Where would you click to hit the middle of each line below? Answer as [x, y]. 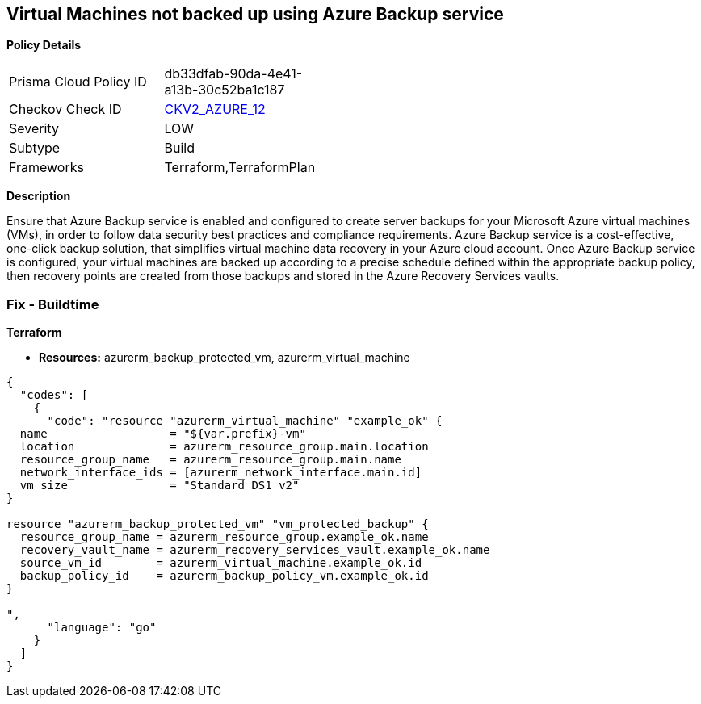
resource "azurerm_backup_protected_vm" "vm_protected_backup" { [218, 524]
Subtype [35, 148]
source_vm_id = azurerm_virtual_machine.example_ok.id [221, 563]
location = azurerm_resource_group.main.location [224, 447]
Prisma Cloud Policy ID [78, 82]
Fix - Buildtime [53, 304]
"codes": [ [54, 395]
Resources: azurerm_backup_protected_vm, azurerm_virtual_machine [225, 358]
